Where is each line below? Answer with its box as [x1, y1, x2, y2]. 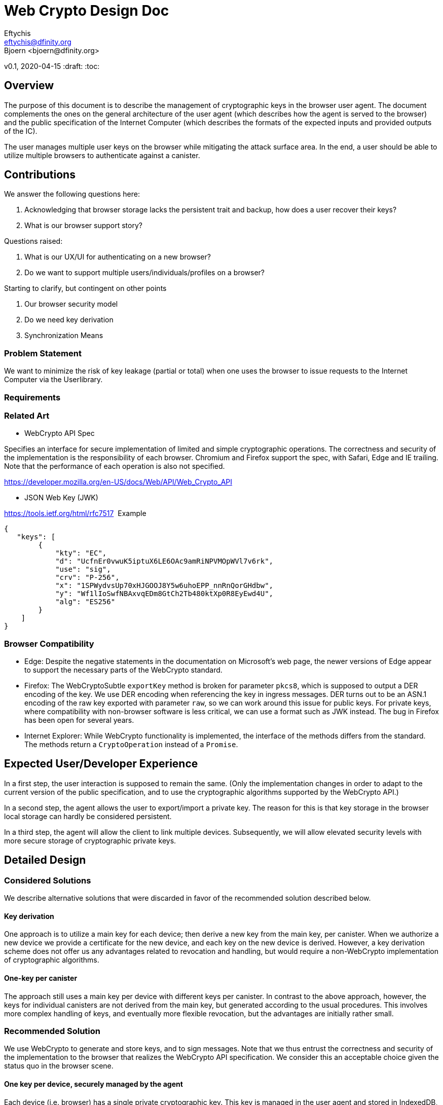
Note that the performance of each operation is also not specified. [4, 462, 225, 471]
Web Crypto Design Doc [4, 2, 169, 19]
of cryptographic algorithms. [4, 955, 99, 965]
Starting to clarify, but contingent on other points [4, 284, 167, 293]
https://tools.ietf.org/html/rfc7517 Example [4, 509, 146, 518]
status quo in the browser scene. [4, 1061, 114, 1071]
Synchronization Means [24, 331, 103, 340]
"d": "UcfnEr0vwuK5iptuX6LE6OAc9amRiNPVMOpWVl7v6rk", [55, 557, 274, 566]
